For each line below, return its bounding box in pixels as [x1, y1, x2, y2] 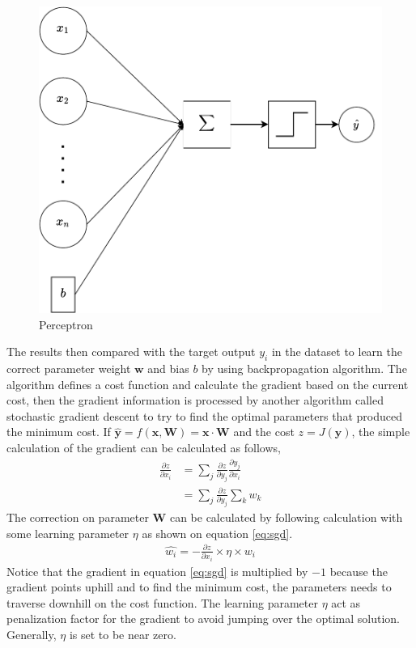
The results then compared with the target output [6, 343, 256, 360]
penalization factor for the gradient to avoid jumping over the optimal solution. [6, 610, 401, 627]
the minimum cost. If [6, 423, 111, 440]
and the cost [233, 423, 295, 440]
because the [329, 562, 388, 579]
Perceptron [39, 316, 93, 332]
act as [331, 594, 361, 611]
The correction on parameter [6, 508, 149, 525]
